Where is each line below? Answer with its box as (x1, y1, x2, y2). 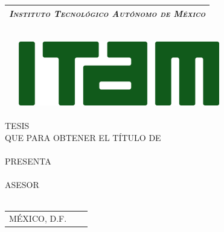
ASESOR (5, 178, 39, 191)
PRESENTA (5, 154, 51, 167)
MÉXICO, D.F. (9, 212, 67, 225)
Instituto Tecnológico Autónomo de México (9, 7, 206, 19)
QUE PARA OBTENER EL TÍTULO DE (5, 131, 161, 143)
